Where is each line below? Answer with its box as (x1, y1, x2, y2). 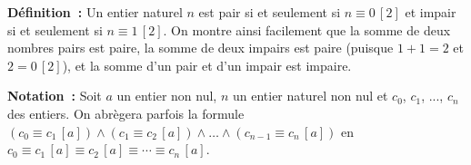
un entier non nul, (116, 86, 217, 105)
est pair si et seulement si (198, 3, 341, 21)
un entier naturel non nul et (232, 86, 388, 105)
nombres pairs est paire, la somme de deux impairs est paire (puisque (7, 38, 394, 57)
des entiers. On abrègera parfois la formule (7, 103, 245, 122)
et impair (405, 3, 456, 21)
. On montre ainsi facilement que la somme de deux (163, 20, 451, 39)
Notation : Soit (7, 86, 102, 105)
